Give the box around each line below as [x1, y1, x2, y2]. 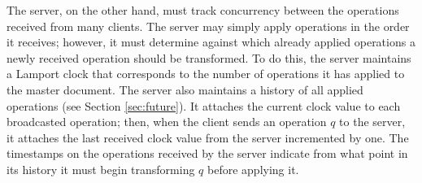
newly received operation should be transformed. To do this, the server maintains [7, 49, 411, 66]
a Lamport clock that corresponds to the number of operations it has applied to [7, 65, 405, 82]
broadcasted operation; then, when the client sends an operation [7, 113, 327, 130]
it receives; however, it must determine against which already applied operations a [7, 33, 415, 50]
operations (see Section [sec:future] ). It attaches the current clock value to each [7, 97, 401, 114]
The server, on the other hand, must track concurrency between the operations [7, 2, 399, 18]
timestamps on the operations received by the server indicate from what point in [7, 145, 408, 162]
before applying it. [207, 160, 299, 177]
